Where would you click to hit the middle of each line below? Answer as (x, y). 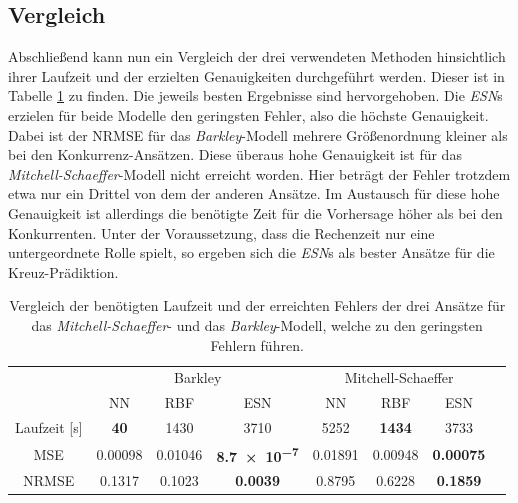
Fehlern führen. (257, 344)
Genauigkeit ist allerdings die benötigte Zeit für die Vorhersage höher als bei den (255, 212)
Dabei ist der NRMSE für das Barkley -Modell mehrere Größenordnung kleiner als (258, 134)
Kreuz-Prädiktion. (63, 271)
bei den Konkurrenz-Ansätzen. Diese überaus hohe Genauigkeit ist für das (235, 154)
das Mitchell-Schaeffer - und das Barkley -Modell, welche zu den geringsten (257, 324)
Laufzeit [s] (49, 427)
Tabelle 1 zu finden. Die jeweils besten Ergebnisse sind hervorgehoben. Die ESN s (255, 95)
